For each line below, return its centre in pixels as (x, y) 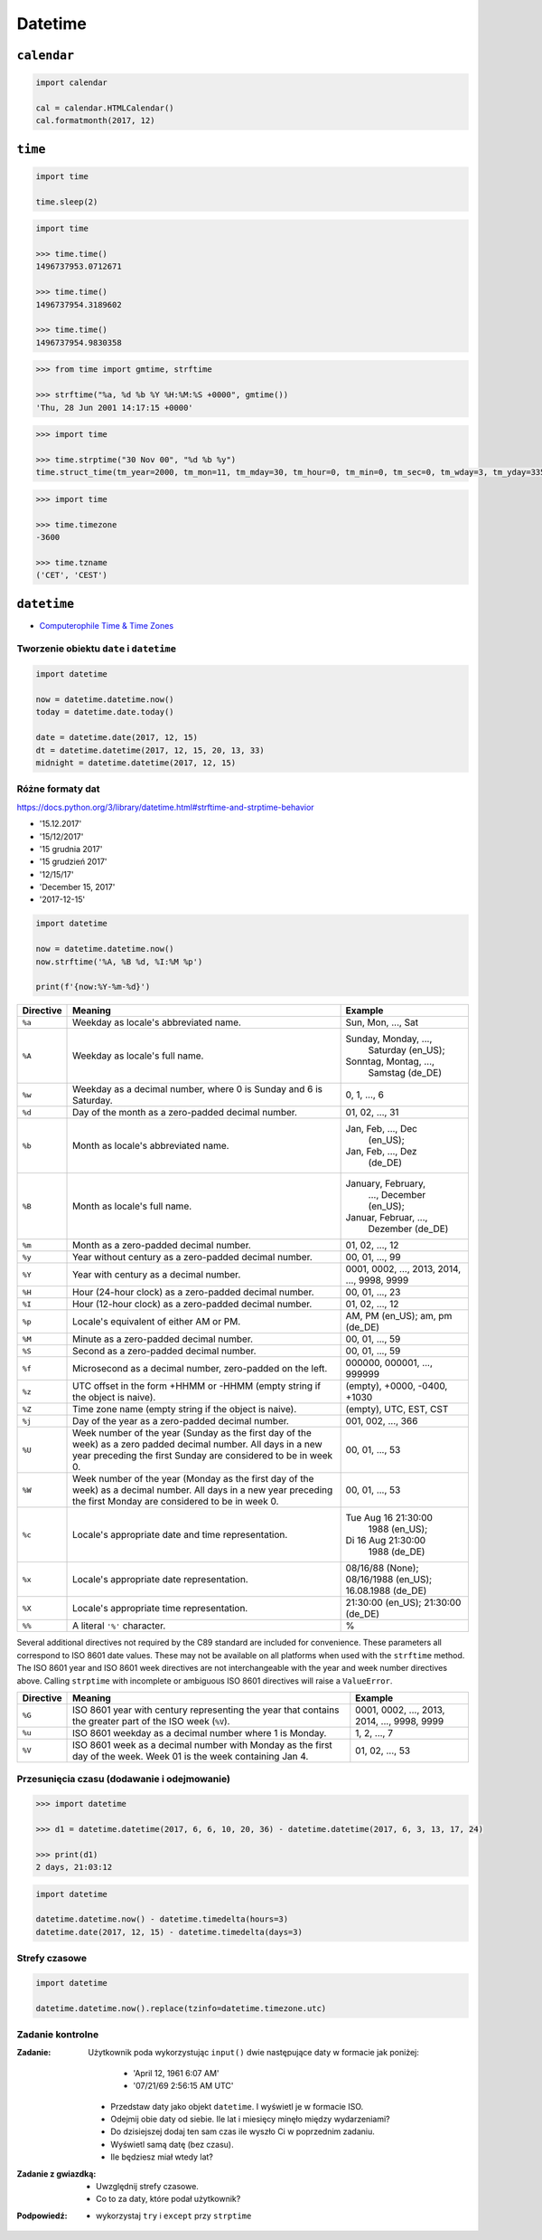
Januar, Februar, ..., (387, 1218)
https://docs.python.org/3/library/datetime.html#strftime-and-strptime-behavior (166, 807)
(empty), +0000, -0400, (397, 1386)
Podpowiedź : (42, 2216)
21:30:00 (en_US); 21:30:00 (403, 1603)
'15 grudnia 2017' (71, 849)
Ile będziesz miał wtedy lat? (162, 2157)
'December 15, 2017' (77, 887)
